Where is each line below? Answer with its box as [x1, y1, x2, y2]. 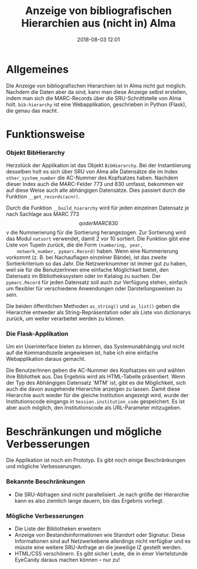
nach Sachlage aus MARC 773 [6, 211, 79, 218]
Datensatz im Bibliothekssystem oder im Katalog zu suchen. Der [6, 273, 161, 280]
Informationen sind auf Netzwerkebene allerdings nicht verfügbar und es [14, 538, 191, 544]
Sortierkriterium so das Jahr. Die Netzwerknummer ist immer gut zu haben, [6, 260, 188, 267]
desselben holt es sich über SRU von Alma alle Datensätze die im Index [6, 168, 178, 175]
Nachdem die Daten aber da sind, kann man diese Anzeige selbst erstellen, [6, 88, 188, 95]
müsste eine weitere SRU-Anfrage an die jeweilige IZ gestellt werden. [14, 544, 182, 551]
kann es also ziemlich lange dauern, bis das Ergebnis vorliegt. [14, 497, 164, 504]
